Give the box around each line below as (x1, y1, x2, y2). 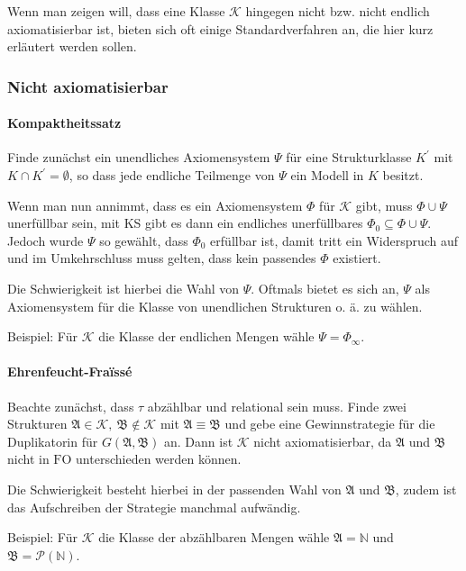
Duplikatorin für (7, 431, 98, 450)
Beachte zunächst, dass (7, 396, 134, 415)
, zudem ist (395, 479, 457, 498)
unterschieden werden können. (76, 449, 242, 468)
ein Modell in (290, 166, 364, 185)
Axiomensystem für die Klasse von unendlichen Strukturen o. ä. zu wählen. (7, 296, 423, 315)
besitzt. (382, 166, 424, 185)
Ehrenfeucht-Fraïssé (7, 362, 132, 381)
